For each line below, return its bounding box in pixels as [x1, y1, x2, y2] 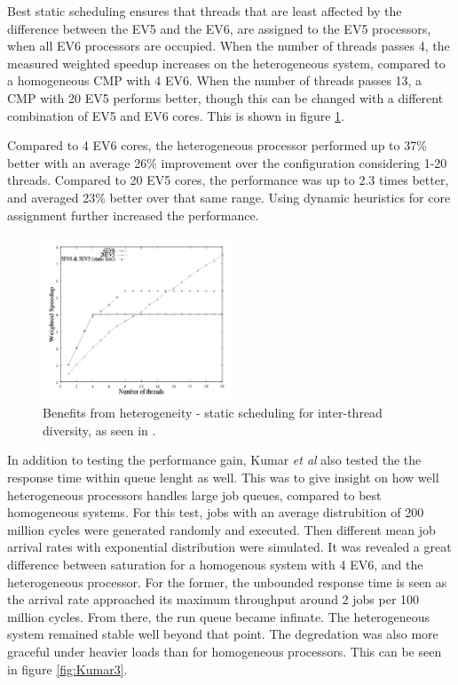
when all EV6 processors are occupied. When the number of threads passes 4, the [7, 36, 450, 55]
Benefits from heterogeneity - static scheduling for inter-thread [43, 403, 383, 422]
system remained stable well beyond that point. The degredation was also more [7, 625, 438, 643]
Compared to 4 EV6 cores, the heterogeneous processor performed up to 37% [7, 136, 427, 155]
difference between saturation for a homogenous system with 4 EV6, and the [7, 554, 423, 573]
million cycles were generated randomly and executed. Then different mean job [7, 520, 436, 538]
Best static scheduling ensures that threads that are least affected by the [7, 2, 402, 20]
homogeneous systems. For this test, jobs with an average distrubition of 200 [7, 503, 424, 522]
